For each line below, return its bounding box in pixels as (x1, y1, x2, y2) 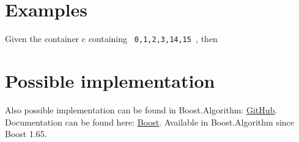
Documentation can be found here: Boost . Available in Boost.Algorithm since (5, 115, 295, 128)
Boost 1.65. (5, 127, 47, 140)
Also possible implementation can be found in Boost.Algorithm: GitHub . (5, 103, 278, 116)
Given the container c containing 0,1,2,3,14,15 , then (5, 32, 218, 45)
